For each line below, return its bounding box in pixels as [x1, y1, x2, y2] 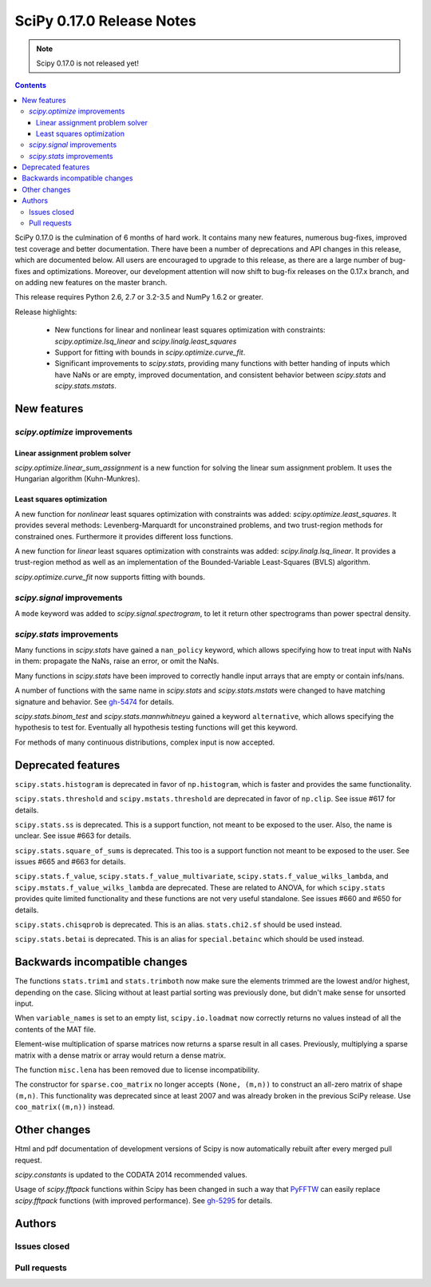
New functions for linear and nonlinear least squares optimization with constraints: [54, 325, 326, 335]
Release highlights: [14, 307, 77, 316]
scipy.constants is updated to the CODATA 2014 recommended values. [14, 1170, 247, 1179]
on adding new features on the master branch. [14, 277, 168, 287]
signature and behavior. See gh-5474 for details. [14, 697, 175, 706]
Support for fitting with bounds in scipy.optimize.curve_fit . [54, 348, 246, 357]
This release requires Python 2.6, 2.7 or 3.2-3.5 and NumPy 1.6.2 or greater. [14, 292, 263, 302]
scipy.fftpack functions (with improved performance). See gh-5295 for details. [14, 1195, 273, 1206]
